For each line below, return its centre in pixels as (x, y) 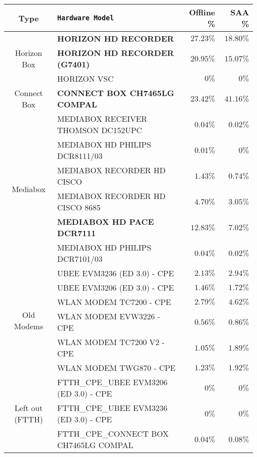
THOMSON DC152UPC (100, 130)
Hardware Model (86, 18)
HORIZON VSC (85, 78)
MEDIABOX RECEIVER (102, 119)
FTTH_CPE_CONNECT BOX (113, 433)
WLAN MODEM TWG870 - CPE (116, 368)
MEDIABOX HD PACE (106, 222)
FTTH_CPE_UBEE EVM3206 (112, 382)
